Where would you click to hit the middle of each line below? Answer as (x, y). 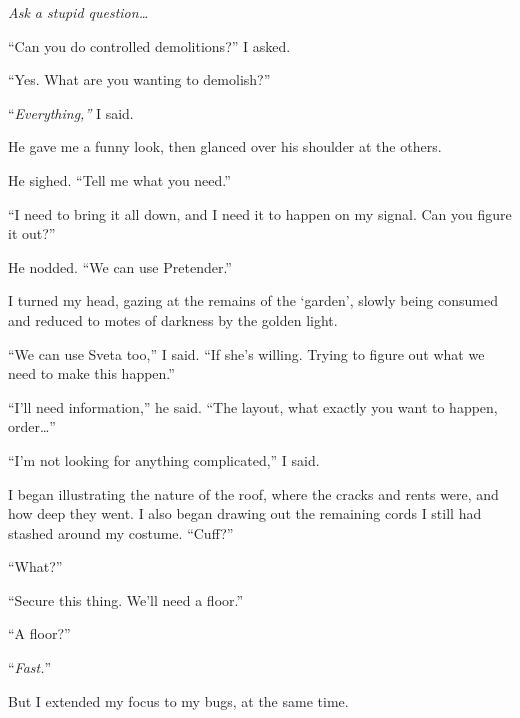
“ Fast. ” (30, 667)
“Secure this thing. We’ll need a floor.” (126, 599)
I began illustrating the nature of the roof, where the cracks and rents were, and (253, 493)
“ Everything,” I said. (71, 112)
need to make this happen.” (91, 373)
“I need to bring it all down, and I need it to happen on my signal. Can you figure (260, 213)
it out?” (32, 233)
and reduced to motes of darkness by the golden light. (173, 319)
